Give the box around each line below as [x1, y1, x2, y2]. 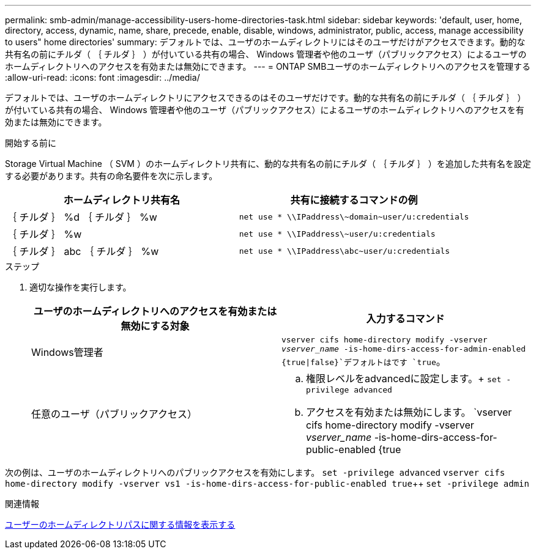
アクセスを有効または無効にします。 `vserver [306, 406, 512, 418]
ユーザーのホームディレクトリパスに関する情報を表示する [5, 519, 236, 530]
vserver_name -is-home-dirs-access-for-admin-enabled [281, 344, 526, 353]
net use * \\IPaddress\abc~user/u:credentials [239, 246, 450, 256]
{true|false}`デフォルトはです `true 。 [281, 355, 446, 367]
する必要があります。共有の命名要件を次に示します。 [5, 171, 218, 181]
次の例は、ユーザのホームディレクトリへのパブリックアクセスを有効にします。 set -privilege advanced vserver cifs [5, 467, 505, 478]
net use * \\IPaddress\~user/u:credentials [239, 229, 436, 238]
